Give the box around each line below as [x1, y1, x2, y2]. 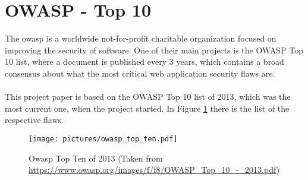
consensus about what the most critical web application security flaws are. [5, 67, 275, 79]
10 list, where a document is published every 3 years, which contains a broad [5, 55, 284, 68]
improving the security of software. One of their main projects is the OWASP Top [5, 43, 303, 56]
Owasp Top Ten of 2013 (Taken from [29, 151, 163, 164]
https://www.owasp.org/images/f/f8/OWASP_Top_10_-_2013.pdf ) [29, 163, 280, 176]
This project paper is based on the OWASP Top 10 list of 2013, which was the [5, 90, 291, 103]
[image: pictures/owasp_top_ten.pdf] [29, 134, 178, 143]
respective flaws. [5, 113, 64, 126]
